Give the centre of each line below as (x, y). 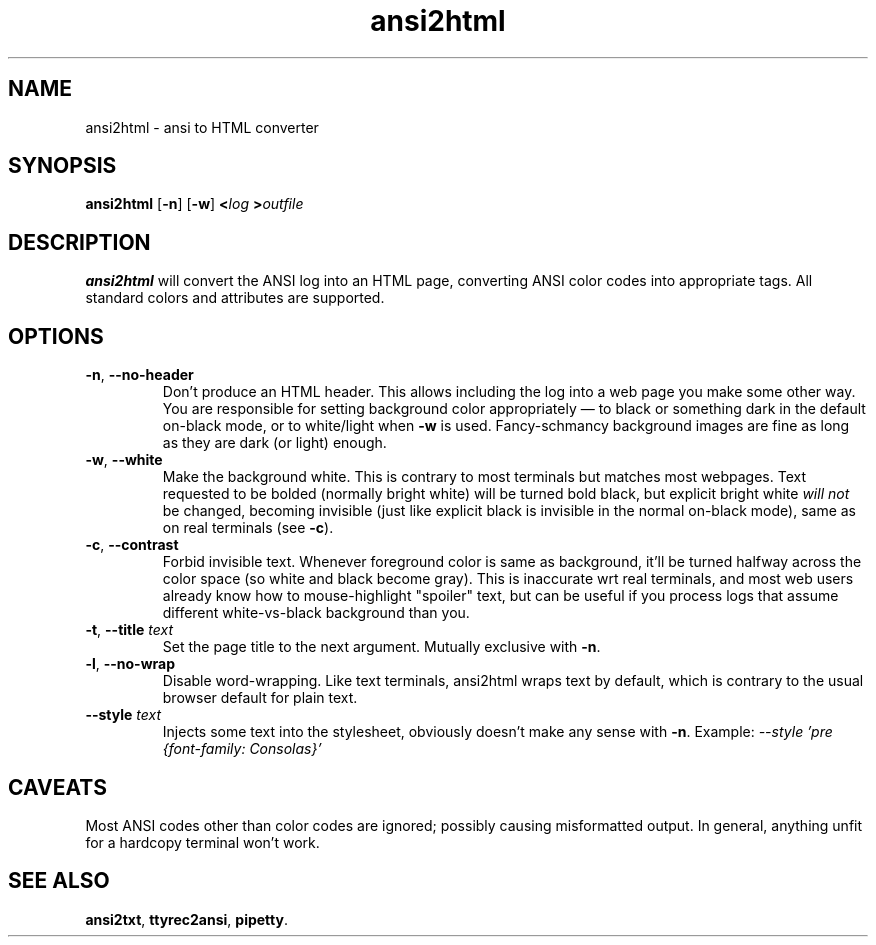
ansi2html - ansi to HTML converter (202, 127)
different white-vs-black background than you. (316, 613)
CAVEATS (57, 787)
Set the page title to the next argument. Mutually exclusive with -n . (381, 647)
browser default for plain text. (260, 698)
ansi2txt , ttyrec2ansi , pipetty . (186, 919)
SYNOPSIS (62, 166)
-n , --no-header (139, 375)
